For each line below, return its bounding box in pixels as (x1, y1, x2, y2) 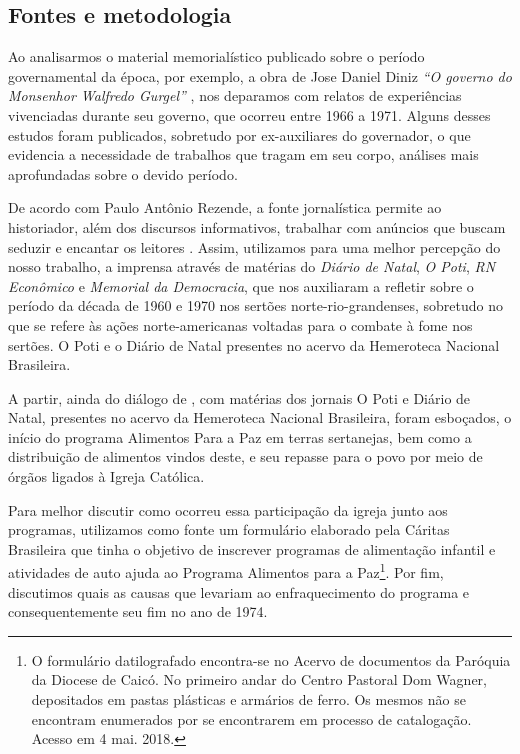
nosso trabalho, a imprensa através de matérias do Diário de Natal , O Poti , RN (8, 256, 496, 277)
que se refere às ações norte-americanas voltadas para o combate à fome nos (8, 314, 473, 335)
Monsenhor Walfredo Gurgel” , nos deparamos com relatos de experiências (8, 85, 462, 106)
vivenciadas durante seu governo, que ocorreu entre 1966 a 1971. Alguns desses (8, 104, 491, 125)
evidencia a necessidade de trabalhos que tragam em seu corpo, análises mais (8, 144, 479, 165)
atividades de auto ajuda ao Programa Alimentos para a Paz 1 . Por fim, (8, 559, 444, 583)
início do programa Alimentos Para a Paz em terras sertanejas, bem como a (8, 426, 472, 447)
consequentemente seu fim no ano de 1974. (8, 601, 268, 622)
